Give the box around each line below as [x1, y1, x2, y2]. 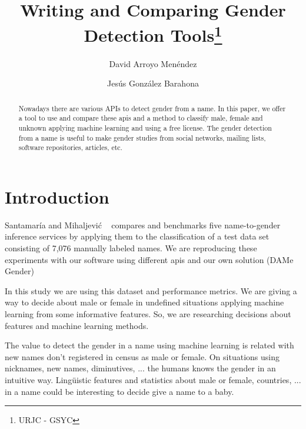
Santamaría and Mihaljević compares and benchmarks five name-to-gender [5, 218, 281, 231]
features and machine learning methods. [5, 319, 149, 331]
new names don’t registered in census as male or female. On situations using [5, 350, 280, 363]
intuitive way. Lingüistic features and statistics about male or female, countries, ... [5, 373, 301, 385]
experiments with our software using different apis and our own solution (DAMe [5, 253, 294, 265]
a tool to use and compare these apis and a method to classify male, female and [18, 113, 263, 123]
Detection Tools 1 [84, 21, 222, 47]
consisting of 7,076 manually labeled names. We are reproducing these [5, 242, 257, 254]
